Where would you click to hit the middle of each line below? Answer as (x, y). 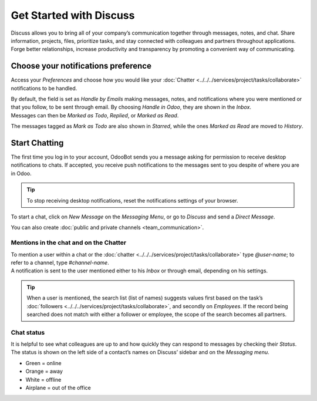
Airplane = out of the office (58, 388)
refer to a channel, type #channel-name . (60, 262)
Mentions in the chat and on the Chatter (68, 242)
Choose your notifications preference (81, 66)
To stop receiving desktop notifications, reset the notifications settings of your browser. (133, 200)
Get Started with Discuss (73, 15)
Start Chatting (37, 143)
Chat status (28, 332)
